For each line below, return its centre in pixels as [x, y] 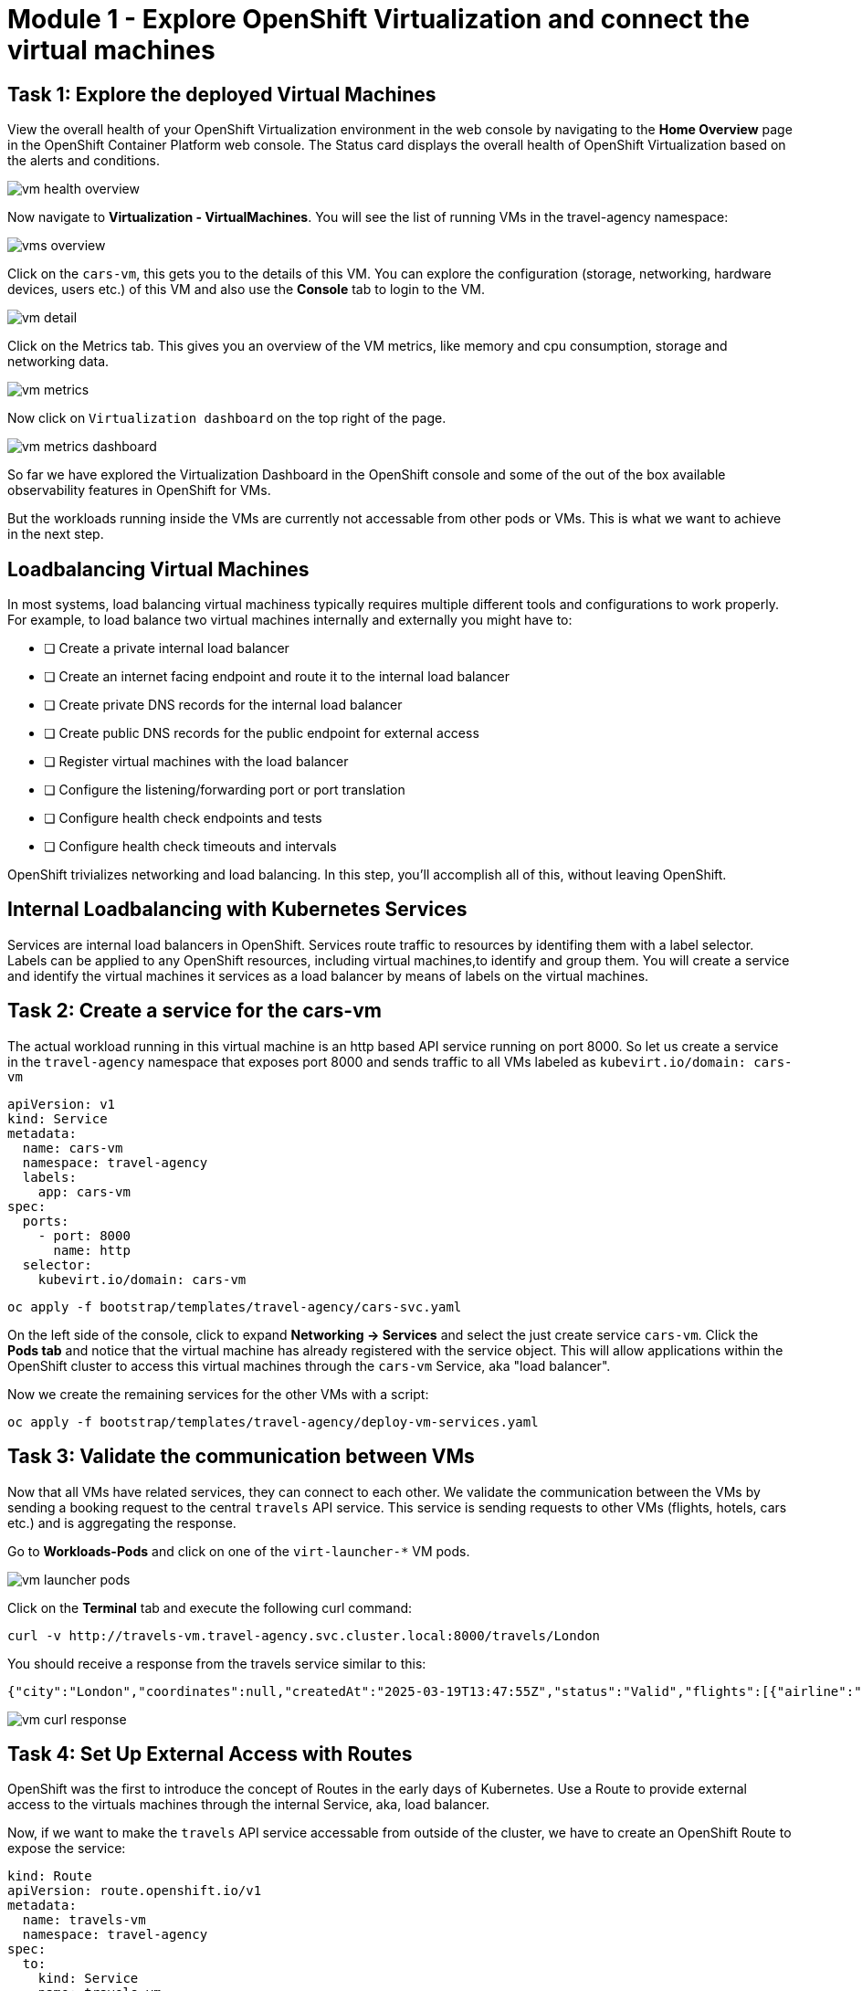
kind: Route [50, 1876]
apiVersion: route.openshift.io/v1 [135, 1891]
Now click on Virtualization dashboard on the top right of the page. [227, 418]
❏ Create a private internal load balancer [167, 648]
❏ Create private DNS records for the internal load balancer [223, 705]
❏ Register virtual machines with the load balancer [196, 762]
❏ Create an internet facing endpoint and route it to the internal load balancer [277, 677]
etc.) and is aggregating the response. [122, 1522]
